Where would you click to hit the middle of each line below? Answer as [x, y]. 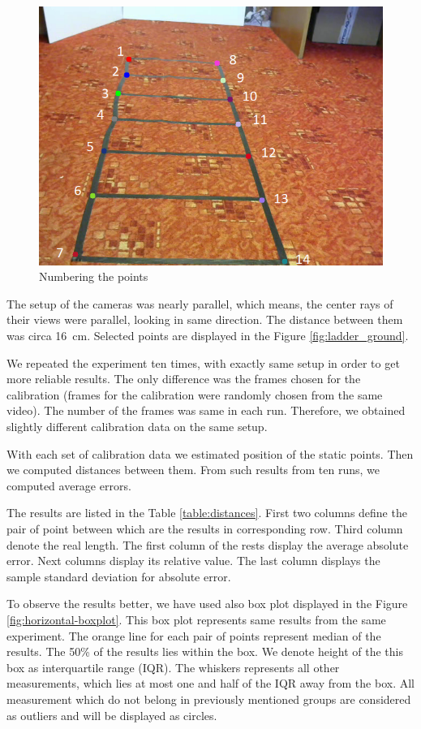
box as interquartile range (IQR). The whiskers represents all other [173, 667]
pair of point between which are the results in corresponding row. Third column [205, 528]
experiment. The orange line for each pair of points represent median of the [194, 635]
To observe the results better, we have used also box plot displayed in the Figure [207, 604]
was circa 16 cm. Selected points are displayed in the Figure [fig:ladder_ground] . [208, 336]
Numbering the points [94, 276]
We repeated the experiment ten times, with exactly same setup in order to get [203, 362]
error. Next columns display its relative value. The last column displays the [193, 561]
